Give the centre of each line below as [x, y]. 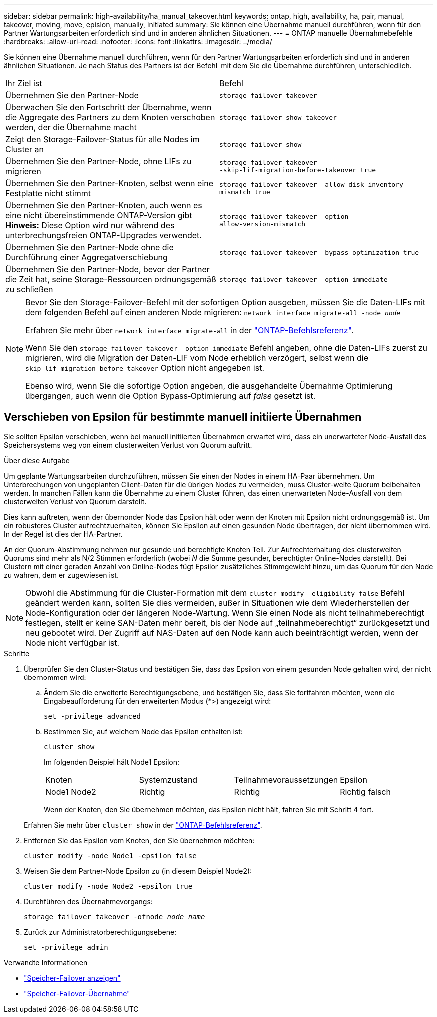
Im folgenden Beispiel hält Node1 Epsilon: [111, 762]
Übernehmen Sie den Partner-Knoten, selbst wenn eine [109, 183]
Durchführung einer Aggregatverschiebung [87, 257]
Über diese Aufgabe [37, 460]
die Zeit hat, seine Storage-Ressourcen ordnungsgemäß [111, 279]
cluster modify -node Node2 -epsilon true [108, 886]
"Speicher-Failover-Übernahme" [77, 993]
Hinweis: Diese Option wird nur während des [90, 225]
